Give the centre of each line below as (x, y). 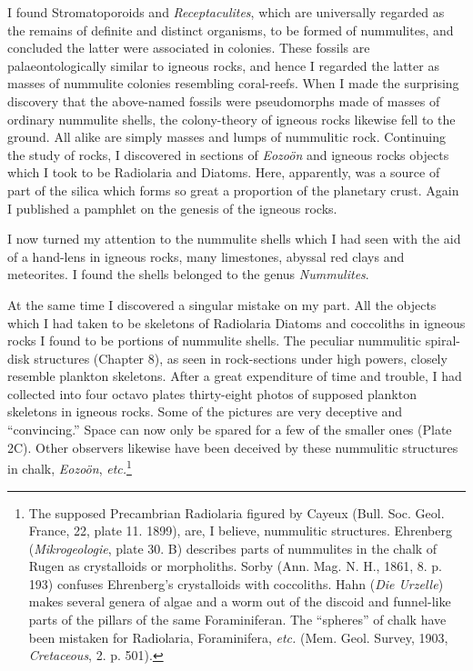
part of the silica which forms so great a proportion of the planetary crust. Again (233, 190)
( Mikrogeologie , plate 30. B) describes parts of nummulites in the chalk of (233, 548)
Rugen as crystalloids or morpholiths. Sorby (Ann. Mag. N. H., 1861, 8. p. (235, 566)
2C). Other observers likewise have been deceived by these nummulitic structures (233, 447)
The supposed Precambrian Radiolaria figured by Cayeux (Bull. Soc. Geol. (236, 512)
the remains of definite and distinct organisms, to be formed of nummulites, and (231, 30)
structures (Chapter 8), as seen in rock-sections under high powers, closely (241, 358)
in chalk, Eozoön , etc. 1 (70, 467)
